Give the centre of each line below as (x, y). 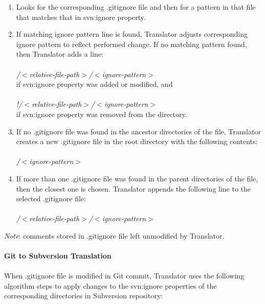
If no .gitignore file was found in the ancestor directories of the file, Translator (138, 131)
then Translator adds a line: (60, 54)
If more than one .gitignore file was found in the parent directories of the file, (137, 178)
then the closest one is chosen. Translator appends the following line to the (134, 188)
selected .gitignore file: (51, 198)
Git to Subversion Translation (58, 256)
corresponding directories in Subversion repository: (84, 296)
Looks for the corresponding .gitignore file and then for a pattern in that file (136, 7)
